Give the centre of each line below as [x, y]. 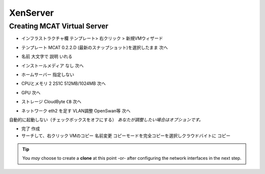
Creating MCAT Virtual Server [59, 26]
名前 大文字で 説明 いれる [47, 57]
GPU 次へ [31, 92]
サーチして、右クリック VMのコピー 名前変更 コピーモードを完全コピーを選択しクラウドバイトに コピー [126, 136]
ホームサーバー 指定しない [48, 74]
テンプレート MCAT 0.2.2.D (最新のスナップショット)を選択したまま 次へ [94, 47]
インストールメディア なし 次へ [53, 65]
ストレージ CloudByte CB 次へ [52, 102]
